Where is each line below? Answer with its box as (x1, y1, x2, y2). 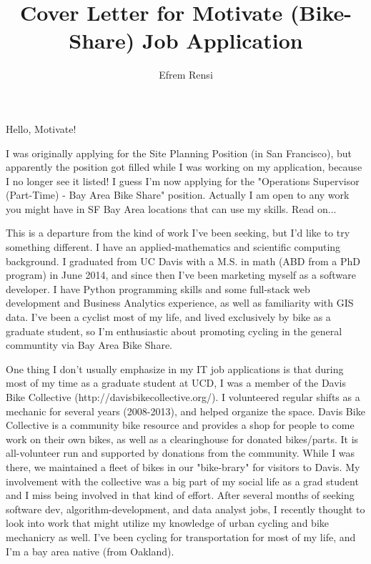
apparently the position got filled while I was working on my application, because (6, 159, 362, 174)
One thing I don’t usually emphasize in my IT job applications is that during (6, 361, 344, 376)
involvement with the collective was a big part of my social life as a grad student (6, 473, 359, 488)
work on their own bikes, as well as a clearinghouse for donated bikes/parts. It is (6, 431, 359, 446)
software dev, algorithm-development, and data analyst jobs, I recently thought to (6, 501, 365, 516)
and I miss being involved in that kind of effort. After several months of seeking (6, 488, 355, 503)
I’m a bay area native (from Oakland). (6, 543, 174, 558)
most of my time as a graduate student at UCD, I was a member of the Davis (6, 375, 346, 390)
